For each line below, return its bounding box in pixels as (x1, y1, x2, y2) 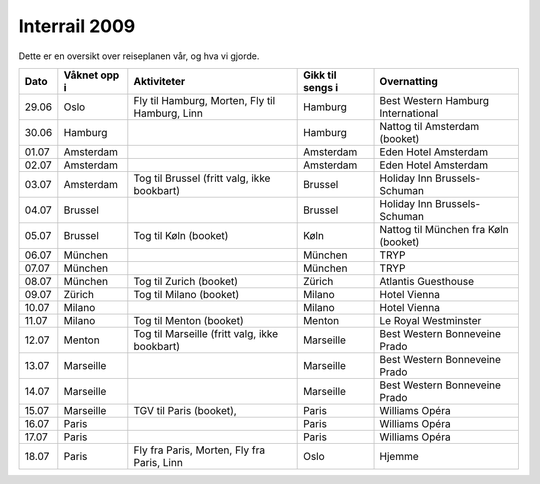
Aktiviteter (133, 74, 186, 88)
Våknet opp (63, 68, 120, 82)
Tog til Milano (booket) (133, 287, 240, 301)
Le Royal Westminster (379, 313, 482, 327)
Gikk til (303, 68, 337, 82)
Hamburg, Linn (133, 106, 204, 120)
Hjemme (379, 449, 419, 463)
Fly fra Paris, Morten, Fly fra (133, 443, 265, 457)
